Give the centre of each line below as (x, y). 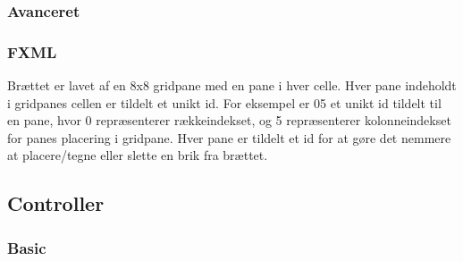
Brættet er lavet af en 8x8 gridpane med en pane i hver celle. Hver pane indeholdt (232, 85)
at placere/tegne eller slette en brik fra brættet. (138, 155)
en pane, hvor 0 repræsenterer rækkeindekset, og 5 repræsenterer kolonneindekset (229, 120)
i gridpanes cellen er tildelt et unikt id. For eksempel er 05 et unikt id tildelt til (224, 102)
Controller (56, 203)
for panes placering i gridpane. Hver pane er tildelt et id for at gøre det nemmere (229, 137)
